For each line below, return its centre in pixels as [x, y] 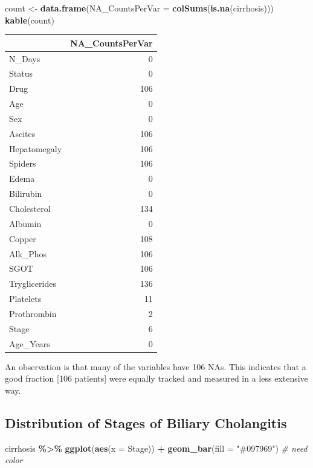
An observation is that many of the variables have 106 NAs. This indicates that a [156, 366]
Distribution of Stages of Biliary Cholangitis [146, 422]
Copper [23, 238]
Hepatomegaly [36, 148]
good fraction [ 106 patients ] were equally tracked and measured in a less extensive [156, 378]
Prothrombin [33, 313]
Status [21, 73]
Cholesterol [30, 208]
